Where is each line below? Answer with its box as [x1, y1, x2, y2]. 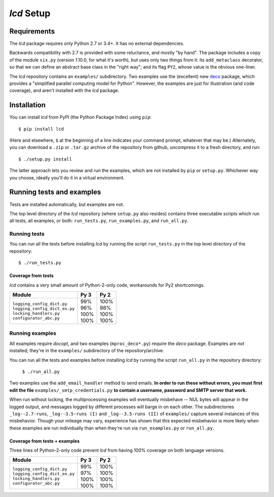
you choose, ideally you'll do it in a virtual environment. [9, 174, 125, 180]
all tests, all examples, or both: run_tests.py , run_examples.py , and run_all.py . [9, 218, 189, 224]
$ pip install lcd [18, 126, 64, 132]
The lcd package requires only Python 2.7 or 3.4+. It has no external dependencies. [9, 41, 185, 47]
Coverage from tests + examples [9, 438, 80, 444]
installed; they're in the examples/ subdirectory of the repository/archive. [9, 348, 164, 354]
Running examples [9, 330, 57, 337]
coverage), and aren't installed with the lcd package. [9, 87, 119, 94]
